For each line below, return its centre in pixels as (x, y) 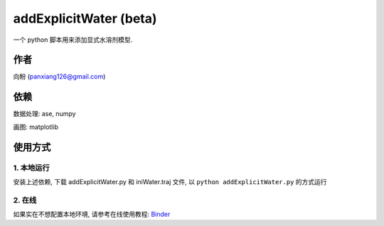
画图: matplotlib (36, 127)
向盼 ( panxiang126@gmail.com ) (59, 77)
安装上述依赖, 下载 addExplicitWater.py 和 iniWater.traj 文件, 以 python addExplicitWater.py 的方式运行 (170, 181)
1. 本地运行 (31, 168)
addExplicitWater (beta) (85, 18)
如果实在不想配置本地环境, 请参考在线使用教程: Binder (92, 214)
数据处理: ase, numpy (44, 114)
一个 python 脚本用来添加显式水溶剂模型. (73, 40)
